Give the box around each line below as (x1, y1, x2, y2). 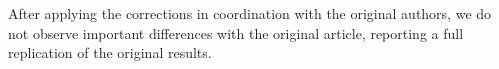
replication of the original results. (8, 42, 212, 63)
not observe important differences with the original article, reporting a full (8, 22, 464, 43)
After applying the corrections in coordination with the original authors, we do (8, 3, 492, 23)
